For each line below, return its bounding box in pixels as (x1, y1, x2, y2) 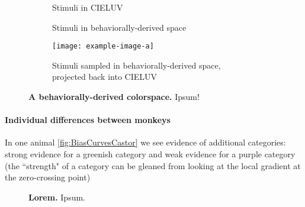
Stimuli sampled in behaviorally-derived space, (52, 59, 221, 71)
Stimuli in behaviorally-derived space (52, 21, 187, 33)
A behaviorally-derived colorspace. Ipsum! (28, 90, 200, 103)
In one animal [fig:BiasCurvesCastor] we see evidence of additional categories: (5, 136, 286, 148)
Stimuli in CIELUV (52, 1, 123, 13)
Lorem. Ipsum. (28, 190, 85, 203)
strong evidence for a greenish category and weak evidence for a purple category (5, 148, 296, 160)
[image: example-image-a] (52, 42, 154, 51)
